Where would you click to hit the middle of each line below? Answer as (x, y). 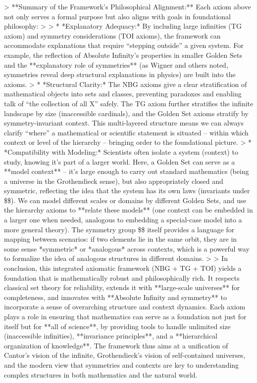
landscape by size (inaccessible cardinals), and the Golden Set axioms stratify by (126, 113)
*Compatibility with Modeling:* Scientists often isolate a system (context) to (121, 151)
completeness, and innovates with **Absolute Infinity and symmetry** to (115, 297)
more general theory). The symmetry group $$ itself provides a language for (119, 229)
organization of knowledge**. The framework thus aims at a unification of (116, 345)
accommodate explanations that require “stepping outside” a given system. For (124, 45)
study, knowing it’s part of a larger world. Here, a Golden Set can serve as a (120, 161)
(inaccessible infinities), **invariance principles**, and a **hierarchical (111, 336)
